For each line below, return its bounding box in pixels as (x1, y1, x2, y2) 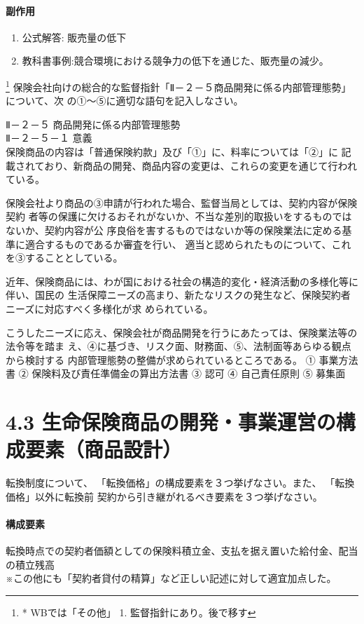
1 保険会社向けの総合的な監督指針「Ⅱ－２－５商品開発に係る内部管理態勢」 (6, 77, 351, 94)
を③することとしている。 (6, 250, 123, 265)
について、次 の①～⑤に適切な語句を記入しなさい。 (6, 93, 244, 108)
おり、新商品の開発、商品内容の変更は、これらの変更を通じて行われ (44, 158, 357, 172)
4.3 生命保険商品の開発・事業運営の (6, 407, 336, 436)
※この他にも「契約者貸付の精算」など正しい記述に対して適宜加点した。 (6, 571, 337, 585)
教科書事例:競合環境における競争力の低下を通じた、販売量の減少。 (22, 53, 329, 68)
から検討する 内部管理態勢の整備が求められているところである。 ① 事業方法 (6, 352, 358, 367)
